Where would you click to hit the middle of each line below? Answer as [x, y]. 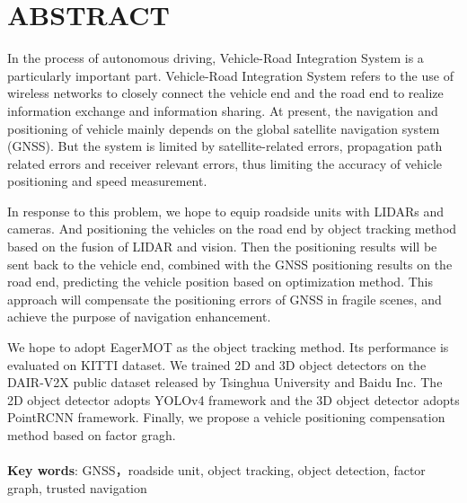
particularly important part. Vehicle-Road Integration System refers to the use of [230, 75]
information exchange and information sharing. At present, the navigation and [223, 110]
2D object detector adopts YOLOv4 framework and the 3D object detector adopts [233, 399]
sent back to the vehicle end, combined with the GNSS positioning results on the [230, 264]
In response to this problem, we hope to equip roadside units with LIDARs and [226, 211]
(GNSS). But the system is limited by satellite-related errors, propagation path [225, 146]
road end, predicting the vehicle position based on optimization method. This [220, 282]
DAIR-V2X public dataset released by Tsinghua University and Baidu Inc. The [225, 382]
